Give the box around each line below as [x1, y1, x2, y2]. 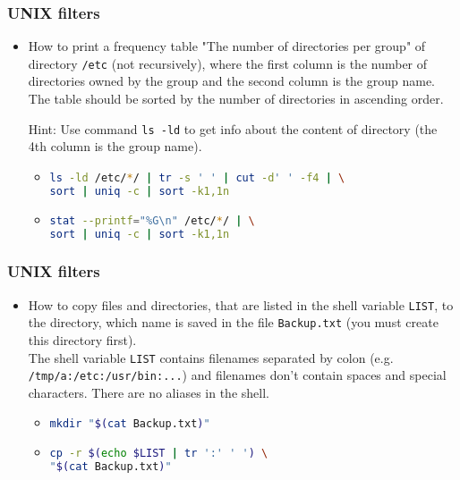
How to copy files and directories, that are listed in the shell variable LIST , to [28, 295, 454, 314]
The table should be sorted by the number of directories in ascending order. [28, 89, 444, 108]
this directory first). [28, 330, 137, 349]
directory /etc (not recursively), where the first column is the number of [28, 54, 428, 72]
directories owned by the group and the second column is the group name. [28, 72, 436, 90]
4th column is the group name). [28, 137, 202, 156]
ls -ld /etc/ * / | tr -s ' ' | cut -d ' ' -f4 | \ [49, 171, 345, 184]
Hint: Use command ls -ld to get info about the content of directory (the [28, 119, 438, 138]
